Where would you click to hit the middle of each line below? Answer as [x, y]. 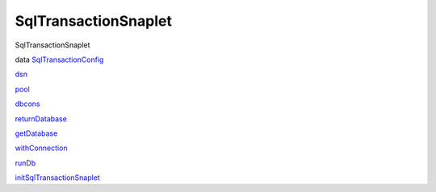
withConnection [41, 148]
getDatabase [36, 133]
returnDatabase [41, 118]
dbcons [27, 104]
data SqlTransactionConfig [59, 59]
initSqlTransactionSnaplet [57, 178]
